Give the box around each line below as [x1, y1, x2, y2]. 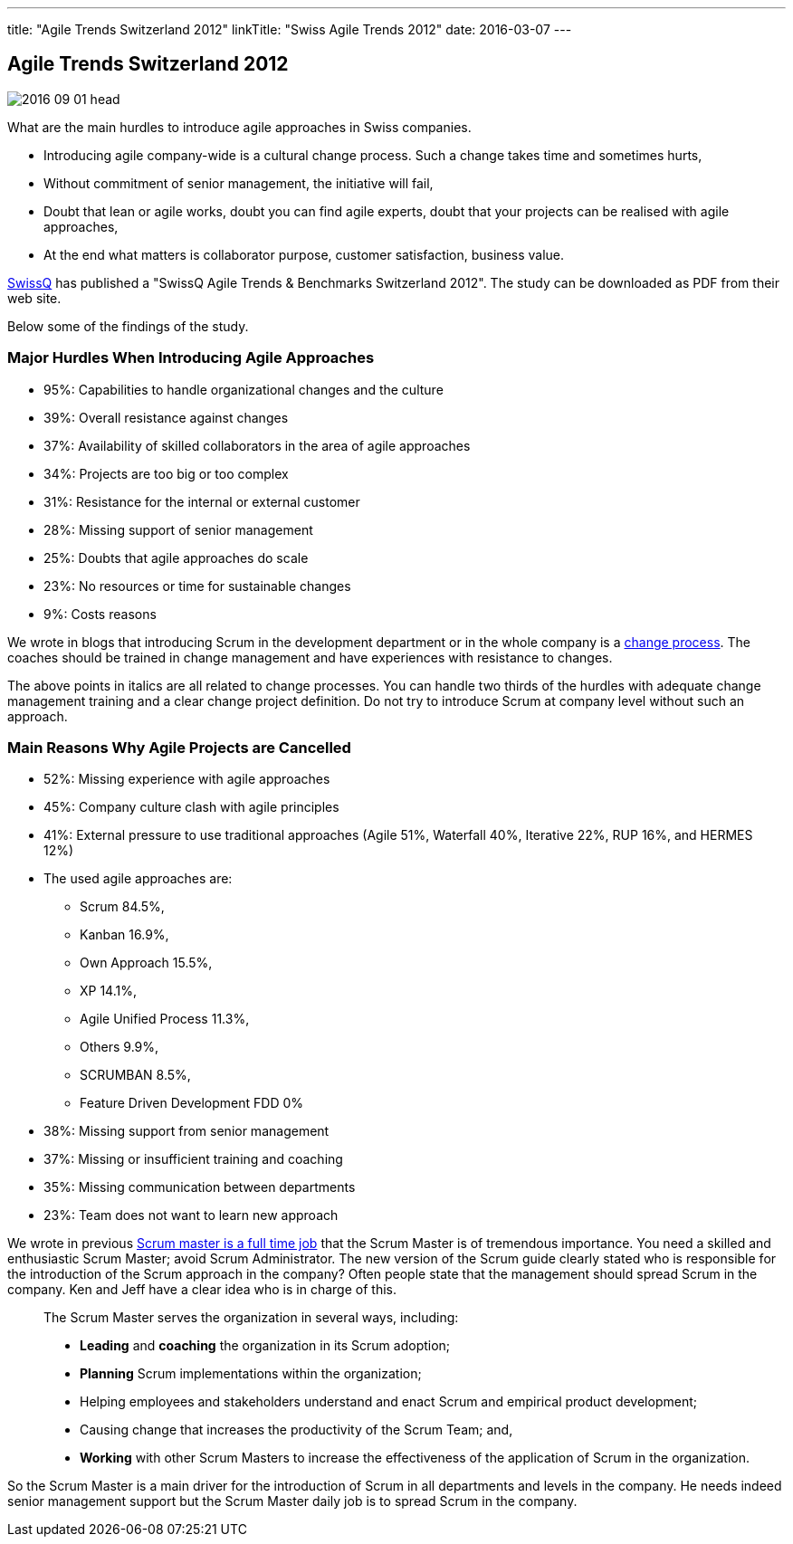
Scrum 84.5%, [80, 899, 165, 915]
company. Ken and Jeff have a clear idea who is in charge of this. [7, 1282, 396, 1298]
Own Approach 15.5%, [80, 955, 213, 971]
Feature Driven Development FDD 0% [80, 1095, 304, 1111]
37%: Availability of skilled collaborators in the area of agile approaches [43, 437, 471, 453]
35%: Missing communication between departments [43, 1179, 356, 1196]
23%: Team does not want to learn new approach [43, 1207, 339, 1224]
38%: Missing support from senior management [43, 1123, 330, 1139]
